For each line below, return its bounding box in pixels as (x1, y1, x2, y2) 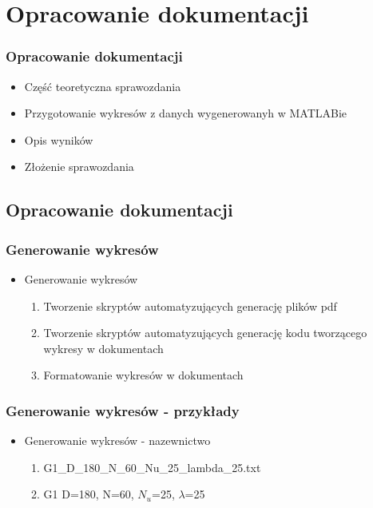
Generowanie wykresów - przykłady (6, 400, 240, 420)
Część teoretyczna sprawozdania (24, 77, 181, 94)
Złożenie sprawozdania (24, 158, 134, 175)
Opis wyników (24, 131, 93, 148)
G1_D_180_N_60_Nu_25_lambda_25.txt (43, 458, 261, 475)
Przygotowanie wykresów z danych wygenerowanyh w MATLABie (24, 105, 347, 121)
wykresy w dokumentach (43, 339, 164, 356)
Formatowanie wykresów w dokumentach (43, 367, 244, 383)
